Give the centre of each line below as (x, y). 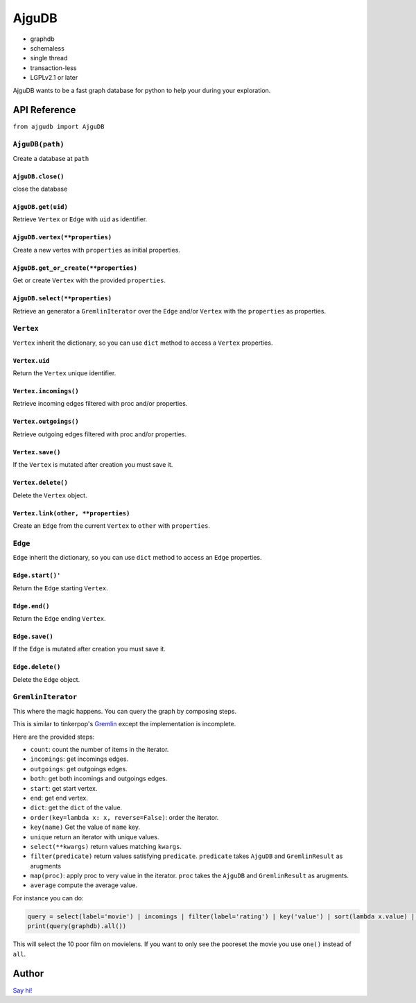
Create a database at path (51, 158)
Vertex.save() (37, 452)
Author (28, 974)
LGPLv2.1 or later (54, 78)
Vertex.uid (31, 360)
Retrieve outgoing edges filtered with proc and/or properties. (100, 434)
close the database (40, 189)
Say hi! (23, 990)
